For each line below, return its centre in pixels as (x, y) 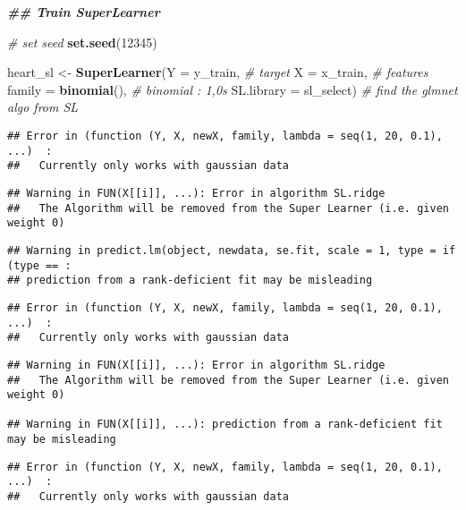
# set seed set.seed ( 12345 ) (82, 42)
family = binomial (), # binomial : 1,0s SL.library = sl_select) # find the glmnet (233, 89)
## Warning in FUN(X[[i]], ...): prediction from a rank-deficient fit (225, 425)
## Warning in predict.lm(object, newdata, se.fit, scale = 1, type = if (232, 250)
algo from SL (43, 107)
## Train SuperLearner (84, 12)
